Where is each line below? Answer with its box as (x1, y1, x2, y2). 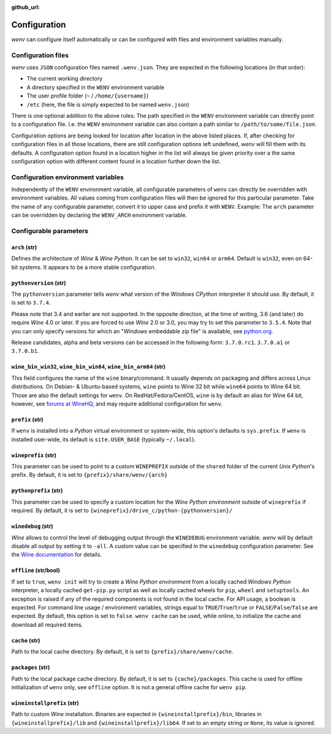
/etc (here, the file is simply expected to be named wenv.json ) (26, 101, 189, 108)
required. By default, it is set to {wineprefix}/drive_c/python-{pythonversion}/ (11, 507, 233, 514)
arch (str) (11, 243, 37, 251)
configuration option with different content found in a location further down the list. (11, 157, 221, 165)
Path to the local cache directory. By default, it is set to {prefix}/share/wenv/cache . (11, 648, 234, 655)
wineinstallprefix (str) (11, 699, 79, 706)
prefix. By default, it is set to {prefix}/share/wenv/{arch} (11, 471, 168, 479)
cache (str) (11, 636, 40, 644)
